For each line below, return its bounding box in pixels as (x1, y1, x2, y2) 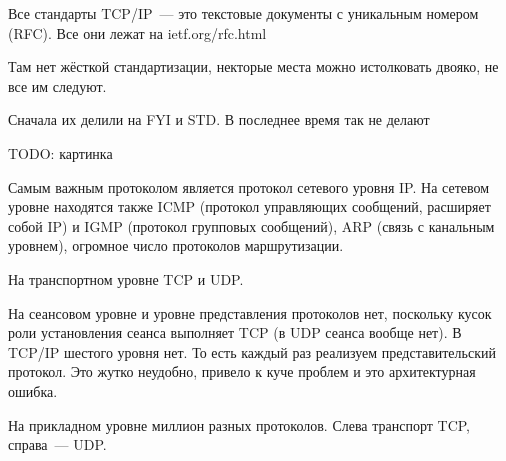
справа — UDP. (8, 434, 107, 455)
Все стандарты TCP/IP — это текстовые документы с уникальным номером (8, 3, 479, 23)
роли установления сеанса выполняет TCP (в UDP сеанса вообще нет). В (8, 322, 462, 343)
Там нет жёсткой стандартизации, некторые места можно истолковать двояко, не (8, 56, 499, 77)
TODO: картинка (8, 142, 113, 163)
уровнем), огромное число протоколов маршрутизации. (8, 235, 344, 256)
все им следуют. (8, 75, 107, 96)
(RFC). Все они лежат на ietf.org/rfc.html (8, 22, 267, 43)
